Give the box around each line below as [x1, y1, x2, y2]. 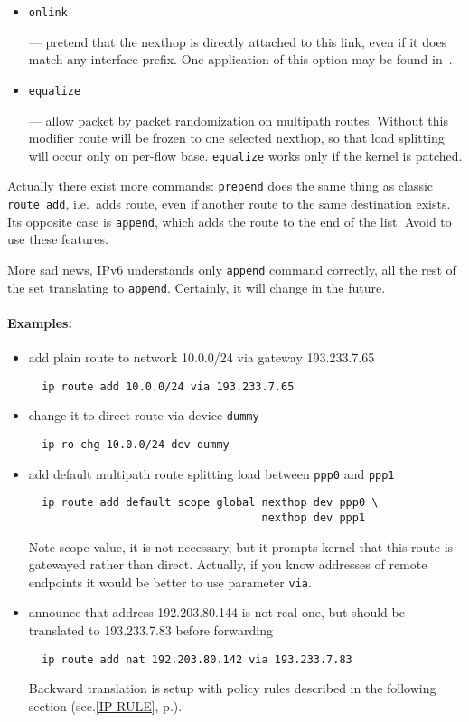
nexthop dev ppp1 [261, 511, 366, 524]
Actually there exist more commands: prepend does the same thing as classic [7, 176, 434, 195]
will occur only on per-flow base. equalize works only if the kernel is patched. [28, 145, 463, 164]
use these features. [7, 230, 108, 248]
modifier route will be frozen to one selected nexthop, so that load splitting [28, 128, 445, 147]
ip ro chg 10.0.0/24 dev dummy [42, 437, 230, 451]
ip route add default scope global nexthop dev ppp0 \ [42, 496, 379, 510]
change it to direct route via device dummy [28, 406, 259, 425]
